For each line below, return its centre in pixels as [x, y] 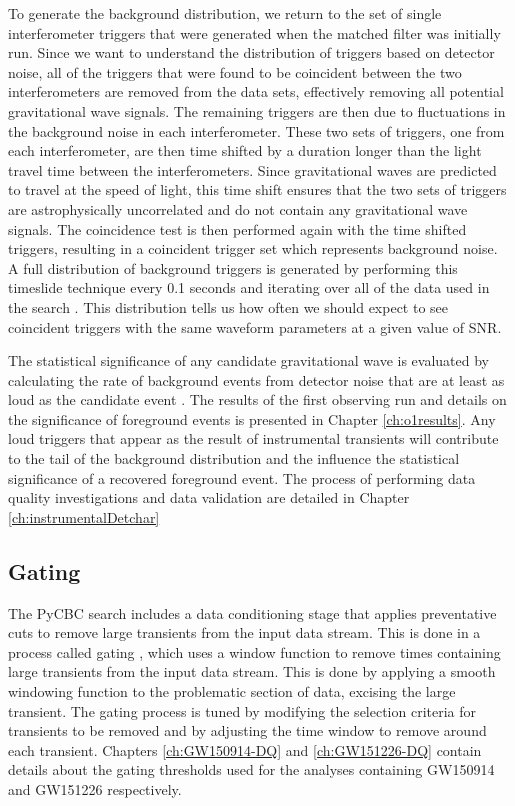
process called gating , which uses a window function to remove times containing [254, 651]
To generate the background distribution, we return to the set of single [225, 13]
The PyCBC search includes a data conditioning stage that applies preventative [252, 612]
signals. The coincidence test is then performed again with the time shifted [237, 228]
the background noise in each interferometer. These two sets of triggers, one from [256, 130]
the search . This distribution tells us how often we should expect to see [228, 306]
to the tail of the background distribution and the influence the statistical [234, 458]
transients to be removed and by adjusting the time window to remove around [247, 730]
